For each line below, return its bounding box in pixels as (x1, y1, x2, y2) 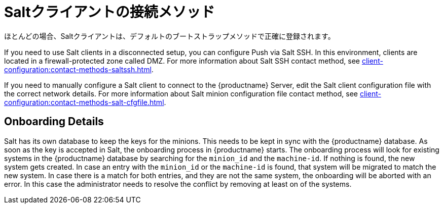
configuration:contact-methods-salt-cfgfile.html (4, 97, 164, 107)
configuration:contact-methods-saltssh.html (4, 65, 152, 74)
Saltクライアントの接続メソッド (4, 4, 215, 21)
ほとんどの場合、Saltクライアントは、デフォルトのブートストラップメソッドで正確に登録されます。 (4, 31, 335, 40)
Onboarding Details (4, 115, 104, 128)
